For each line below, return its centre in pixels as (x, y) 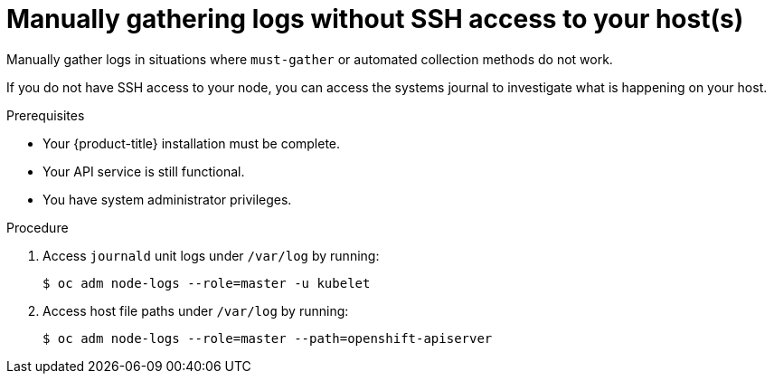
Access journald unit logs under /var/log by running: (211, 255)
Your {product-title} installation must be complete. (192, 143)
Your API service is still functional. (144, 171)
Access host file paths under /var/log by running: (196, 310)
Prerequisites (46, 115)
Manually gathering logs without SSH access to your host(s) (375, 19)
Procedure (38, 227)
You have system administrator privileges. (167, 199)
